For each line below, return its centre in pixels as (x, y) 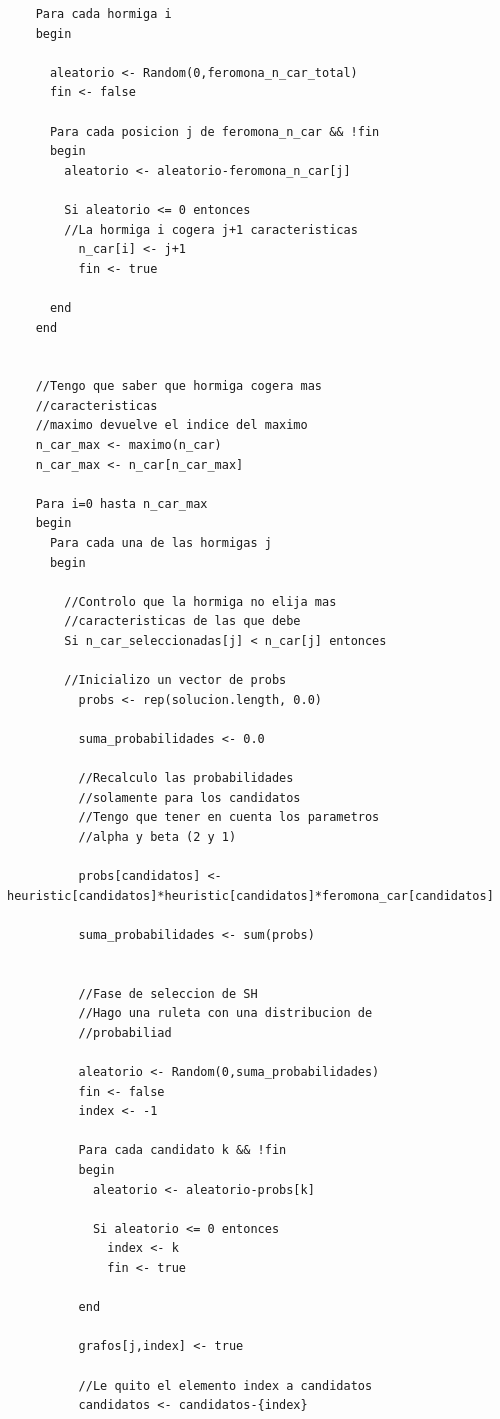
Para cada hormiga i (103, 14)
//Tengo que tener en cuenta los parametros (229, 817)
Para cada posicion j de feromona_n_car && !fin (214, 131)
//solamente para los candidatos (189, 797)
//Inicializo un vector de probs (175, 680)
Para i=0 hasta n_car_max (121, 503)
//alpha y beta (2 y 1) (157, 836)
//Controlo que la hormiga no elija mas (200, 601)
